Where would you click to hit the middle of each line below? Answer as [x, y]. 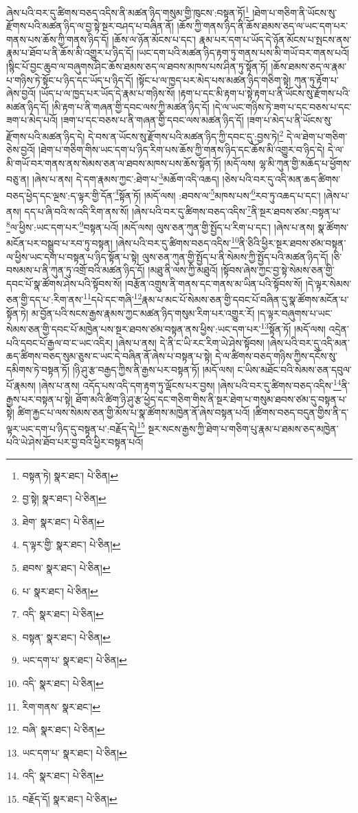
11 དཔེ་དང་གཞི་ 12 [113, 299]
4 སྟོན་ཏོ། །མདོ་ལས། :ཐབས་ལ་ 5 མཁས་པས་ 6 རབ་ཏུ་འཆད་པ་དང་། [218, 194]
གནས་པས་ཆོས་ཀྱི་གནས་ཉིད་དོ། [58, 39]
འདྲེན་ [339, 328]
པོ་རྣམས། [21, 385]
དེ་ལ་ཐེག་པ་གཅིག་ [317, 136]
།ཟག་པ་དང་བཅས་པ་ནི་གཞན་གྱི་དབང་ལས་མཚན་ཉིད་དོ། [152, 120]
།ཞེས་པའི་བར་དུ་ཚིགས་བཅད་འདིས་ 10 [177, 242]
